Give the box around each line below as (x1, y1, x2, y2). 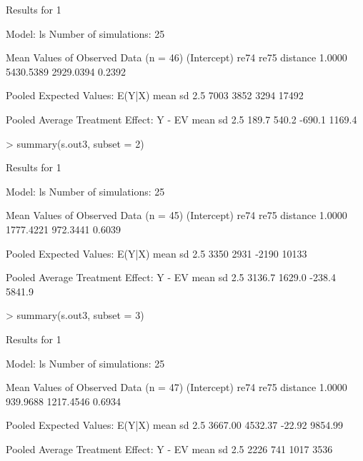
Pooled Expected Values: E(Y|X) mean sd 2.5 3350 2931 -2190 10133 (6, 245, 307, 260)
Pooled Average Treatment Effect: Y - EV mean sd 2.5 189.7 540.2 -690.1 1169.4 (6, 111, 357, 126)
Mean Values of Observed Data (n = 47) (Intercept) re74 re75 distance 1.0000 (6, 380, 347, 395)
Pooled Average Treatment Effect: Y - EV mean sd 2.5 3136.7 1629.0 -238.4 (6, 270, 336, 285)
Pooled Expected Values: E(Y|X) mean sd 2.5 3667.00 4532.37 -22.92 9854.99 (6, 417, 344, 432)
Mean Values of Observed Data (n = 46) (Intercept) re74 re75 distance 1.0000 (6, 50, 347, 65)
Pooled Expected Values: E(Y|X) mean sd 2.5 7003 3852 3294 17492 (6, 88, 304, 103)
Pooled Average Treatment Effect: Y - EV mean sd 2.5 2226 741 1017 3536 (6, 441, 333, 456)
